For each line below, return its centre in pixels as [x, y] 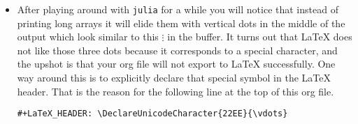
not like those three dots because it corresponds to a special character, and [177, 50]
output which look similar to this [88, 37]
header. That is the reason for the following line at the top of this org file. [176, 91]
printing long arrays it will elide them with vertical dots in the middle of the [181, 23]
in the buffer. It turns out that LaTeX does [260, 37]
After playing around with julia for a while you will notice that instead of [178, 9]
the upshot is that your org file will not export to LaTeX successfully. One [176, 64]
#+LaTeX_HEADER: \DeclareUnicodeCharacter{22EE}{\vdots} [152, 114]
